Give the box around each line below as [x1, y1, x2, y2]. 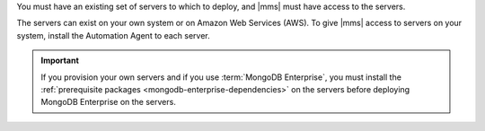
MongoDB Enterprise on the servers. [40, 97, 177, 108]
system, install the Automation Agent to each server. [16, 30, 210, 40]
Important [40, 55, 80, 66]
